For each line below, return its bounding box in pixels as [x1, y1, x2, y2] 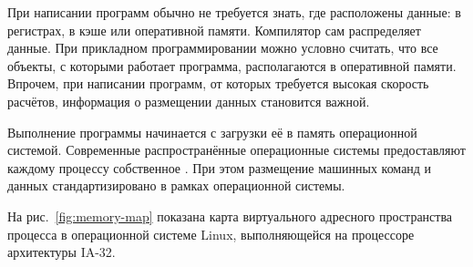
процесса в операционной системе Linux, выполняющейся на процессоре [7, 224, 415, 243]
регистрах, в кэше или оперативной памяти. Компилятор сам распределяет [7, 20, 421, 39]
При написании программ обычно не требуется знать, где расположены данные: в [7, 3, 461, 21]
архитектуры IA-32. [7, 242, 116, 262]
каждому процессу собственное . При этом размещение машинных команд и [7, 158, 432, 177]
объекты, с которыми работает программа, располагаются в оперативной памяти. [7, 56, 457, 75]
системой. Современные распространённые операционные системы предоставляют [7, 140, 466, 159]
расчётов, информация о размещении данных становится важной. [7, 91, 370, 110]
